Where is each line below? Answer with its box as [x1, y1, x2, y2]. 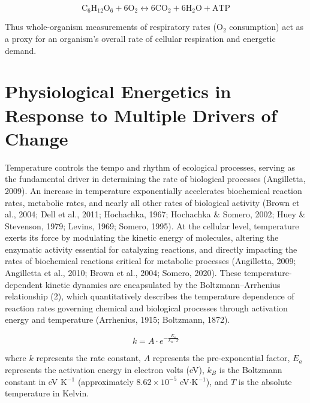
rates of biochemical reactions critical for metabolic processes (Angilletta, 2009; [5, 254, 296, 267]
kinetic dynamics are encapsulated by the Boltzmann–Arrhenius [45, 278, 281, 290]
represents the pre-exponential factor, [152, 352, 290, 364]
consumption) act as [229, 20, 304, 33]
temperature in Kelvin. [5, 387, 89, 399]
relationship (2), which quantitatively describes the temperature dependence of [5, 290, 294, 302]
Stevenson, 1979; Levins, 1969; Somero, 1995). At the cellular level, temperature [5, 219, 299, 232]
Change [5, 126, 68, 150]
